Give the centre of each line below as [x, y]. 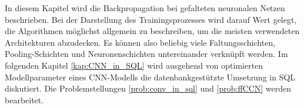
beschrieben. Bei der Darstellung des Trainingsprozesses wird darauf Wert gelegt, [151, 19]
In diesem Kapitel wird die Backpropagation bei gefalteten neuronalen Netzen [145, 8]
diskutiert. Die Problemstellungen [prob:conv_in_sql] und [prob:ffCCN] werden [148, 88]
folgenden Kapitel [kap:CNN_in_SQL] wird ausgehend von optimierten [134, 65]
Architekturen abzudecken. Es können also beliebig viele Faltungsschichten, [140, 42]
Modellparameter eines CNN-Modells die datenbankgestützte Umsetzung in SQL [150, 77]
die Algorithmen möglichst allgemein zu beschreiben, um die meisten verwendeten [152, 31]
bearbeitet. [24, 99]
